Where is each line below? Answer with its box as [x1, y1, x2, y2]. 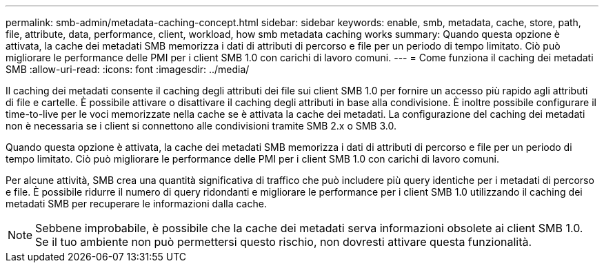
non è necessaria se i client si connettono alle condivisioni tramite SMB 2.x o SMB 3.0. [6, 120, 396, 132]
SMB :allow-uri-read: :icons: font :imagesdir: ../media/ [6, 63, 250, 75]
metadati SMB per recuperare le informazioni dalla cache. [6, 198, 267, 209]
